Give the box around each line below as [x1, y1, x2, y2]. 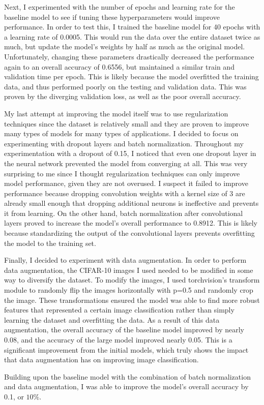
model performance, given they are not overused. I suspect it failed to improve [4, 178, 248, 189]
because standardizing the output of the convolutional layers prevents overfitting [4, 228, 255, 238]
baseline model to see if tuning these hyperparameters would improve [4, 11, 220, 22]
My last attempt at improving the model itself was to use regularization [4, 108, 228, 118]
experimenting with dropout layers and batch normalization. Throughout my [4, 138, 244, 148]
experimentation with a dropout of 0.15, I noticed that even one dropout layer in [4, 148, 256, 159]
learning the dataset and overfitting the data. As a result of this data [4, 314, 220, 325]
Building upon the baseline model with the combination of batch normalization [4, 371, 251, 382]
